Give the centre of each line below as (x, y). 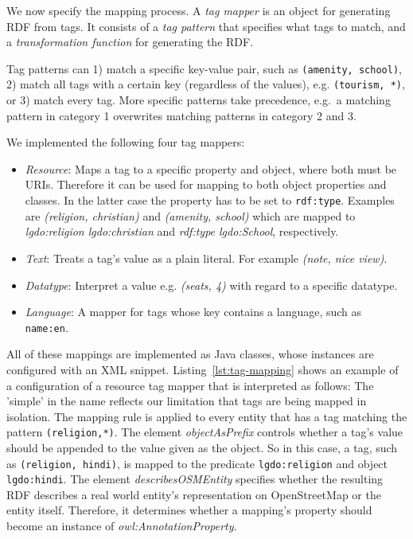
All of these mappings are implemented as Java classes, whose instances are (190, 354)
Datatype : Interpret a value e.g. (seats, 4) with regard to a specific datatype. (211, 285)
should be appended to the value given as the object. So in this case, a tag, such (202, 447)
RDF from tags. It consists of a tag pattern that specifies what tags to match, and (206, 26)
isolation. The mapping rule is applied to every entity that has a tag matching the (207, 416)
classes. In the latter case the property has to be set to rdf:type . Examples (210, 200)
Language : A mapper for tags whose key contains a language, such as (193, 312)
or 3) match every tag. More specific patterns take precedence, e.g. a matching (199, 100)
